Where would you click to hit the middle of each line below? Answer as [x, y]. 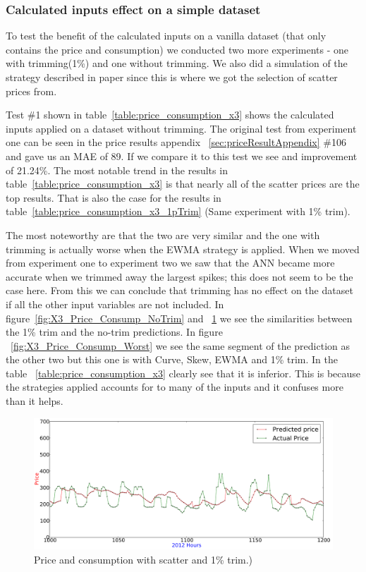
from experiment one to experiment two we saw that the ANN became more [170, 263]
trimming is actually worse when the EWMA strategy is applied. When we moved [183, 249]
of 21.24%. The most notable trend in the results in [117, 170]
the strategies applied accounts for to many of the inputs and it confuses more [175, 387]
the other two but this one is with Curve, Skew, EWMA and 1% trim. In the [172, 359]
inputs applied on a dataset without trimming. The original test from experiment [181, 128]
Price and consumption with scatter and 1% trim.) [144, 559]
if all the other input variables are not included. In [115, 304]
